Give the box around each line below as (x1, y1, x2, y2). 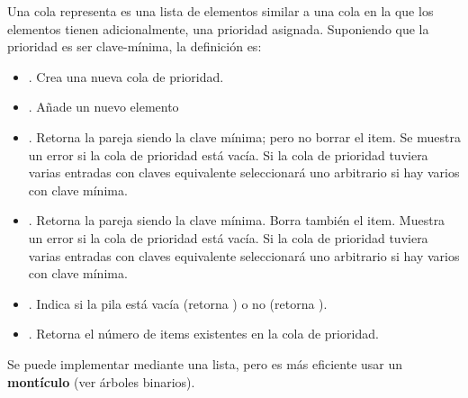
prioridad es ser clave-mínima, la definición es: (7, 37, 262, 56)
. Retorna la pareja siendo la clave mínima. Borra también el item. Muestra (28, 211, 445, 230)
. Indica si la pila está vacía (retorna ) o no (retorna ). (28, 294, 328, 312)
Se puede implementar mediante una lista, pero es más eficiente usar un (7, 354, 403, 373)
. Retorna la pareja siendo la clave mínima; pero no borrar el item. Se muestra (28, 127, 461, 146)
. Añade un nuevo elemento (28, 97, 179, 116)
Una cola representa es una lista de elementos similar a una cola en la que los (7, 2, 434, 20)
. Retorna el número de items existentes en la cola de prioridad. (28, 324, 379, 343)
